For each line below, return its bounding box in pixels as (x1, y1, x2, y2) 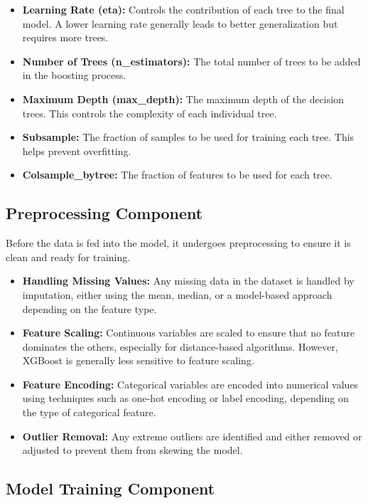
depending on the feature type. (22, 301, 157, 316)
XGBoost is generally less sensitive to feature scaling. (22, 353, 254, 368)
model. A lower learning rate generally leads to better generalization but (22, 16, 338, 31)
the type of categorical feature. (22, 405, 156, 420)
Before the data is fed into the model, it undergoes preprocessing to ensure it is (6, 235, 351, 250)
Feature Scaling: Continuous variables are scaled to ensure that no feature (22, 325, 355, 340)
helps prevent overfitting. (22, 143, 131, 158)
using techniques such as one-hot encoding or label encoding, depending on (22, 391, 349, 406)
